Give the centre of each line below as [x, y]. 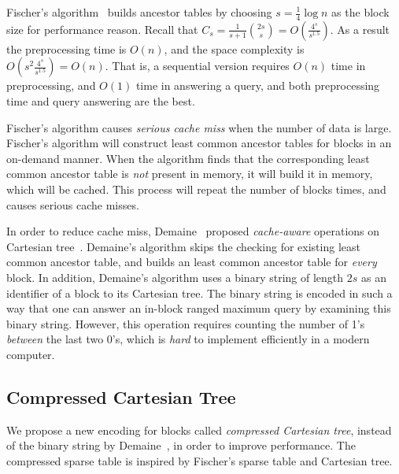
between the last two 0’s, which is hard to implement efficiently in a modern [188, 339]
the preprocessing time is [66, 48]
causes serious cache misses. [73, 204]
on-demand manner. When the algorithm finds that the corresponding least [188, 158]
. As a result [360, 29]
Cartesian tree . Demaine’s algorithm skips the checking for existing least [183, 246]
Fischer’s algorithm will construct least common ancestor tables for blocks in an [199, 143]
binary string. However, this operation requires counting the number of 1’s [186, 323]
